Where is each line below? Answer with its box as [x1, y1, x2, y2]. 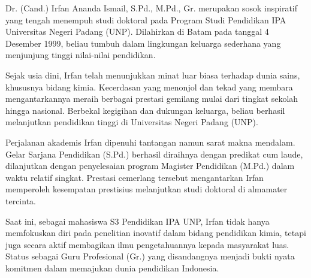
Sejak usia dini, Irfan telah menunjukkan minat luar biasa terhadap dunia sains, [5, 68, 300, 81]
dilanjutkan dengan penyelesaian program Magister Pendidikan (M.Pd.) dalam [5, 159, 295, 172]
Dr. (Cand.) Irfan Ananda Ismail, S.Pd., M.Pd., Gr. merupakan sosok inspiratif [5, 2, 298, 14]
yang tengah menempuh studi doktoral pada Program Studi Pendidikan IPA [5, 13, 286, 26]
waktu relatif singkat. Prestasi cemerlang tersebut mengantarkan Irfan [5, 171, 264, 183]
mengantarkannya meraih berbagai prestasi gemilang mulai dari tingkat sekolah [5, 92, 298, 105]
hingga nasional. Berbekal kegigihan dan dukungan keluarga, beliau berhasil [5, 104, 285, 116]
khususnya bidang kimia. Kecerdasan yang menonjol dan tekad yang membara [5, 80, 293, 93]
